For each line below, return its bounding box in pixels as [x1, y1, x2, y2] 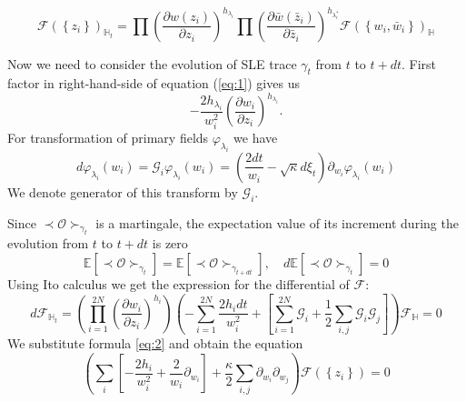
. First [402, 54, 437, 73]
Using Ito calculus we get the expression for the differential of [7, 274, 350, 293]
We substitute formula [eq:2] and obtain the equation [7, 334, 303, 353]
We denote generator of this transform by [7, 182, 238, 201]
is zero [152, 234, 188, 253]
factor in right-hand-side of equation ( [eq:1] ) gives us [7, 74, 300, 93]
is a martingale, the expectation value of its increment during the [95, 213, 459, 232]
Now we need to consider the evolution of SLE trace [7, 54, 297, 73]
